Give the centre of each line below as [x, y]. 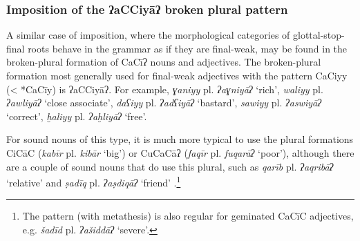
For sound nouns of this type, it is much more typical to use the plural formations [180, 139]
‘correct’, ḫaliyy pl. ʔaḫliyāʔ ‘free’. [77, 116]
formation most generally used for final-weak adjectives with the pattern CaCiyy [177, 75]
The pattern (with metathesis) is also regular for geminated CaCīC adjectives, [188, 216]
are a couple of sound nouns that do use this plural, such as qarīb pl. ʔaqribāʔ [170, 166]
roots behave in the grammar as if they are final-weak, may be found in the [188, 48]
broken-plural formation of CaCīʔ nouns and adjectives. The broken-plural [164, 62]
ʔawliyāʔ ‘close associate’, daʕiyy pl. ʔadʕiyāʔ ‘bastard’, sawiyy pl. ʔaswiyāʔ [164, 103]
